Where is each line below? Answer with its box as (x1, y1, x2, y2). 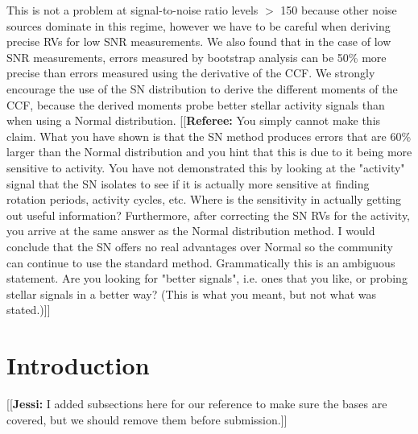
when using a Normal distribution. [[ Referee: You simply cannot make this (6, 112, 381, 129)
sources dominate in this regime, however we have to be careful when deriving (6, 17, 391, 34)
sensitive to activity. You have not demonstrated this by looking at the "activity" (6, 159, 405, 176)
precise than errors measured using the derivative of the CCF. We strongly (6, 64, 375, 81)
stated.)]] (6, 301, 51, 318)
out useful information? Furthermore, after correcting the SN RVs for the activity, (6, 206, 411, 223)
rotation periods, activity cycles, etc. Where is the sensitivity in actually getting (6, 191, 402, 208)
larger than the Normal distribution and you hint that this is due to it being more (6, 143, 412, 160)
